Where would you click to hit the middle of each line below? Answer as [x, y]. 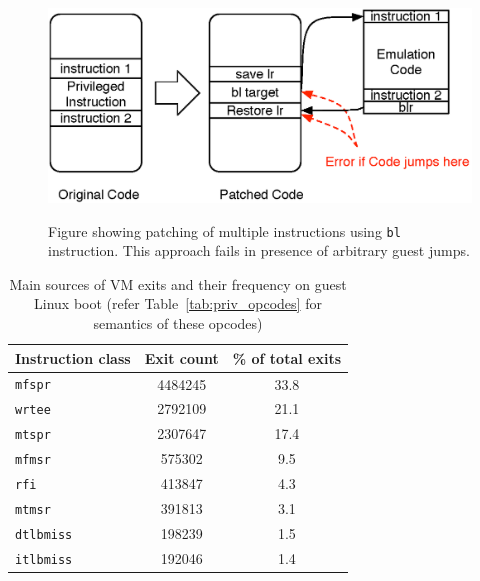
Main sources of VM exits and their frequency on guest [178, 283]
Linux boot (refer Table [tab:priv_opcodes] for [178, 303]
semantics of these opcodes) [178, 323]
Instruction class [73, 357]
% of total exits [286, 357]
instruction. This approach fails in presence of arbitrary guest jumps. [259, 250]
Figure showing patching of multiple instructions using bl [224, 230]
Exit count [181, 357]
